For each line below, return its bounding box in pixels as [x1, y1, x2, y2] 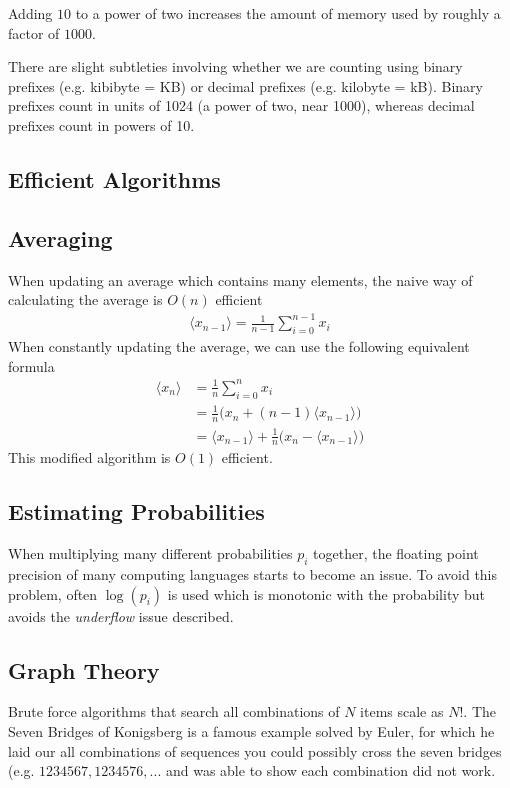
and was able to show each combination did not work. [165, 760, 496, 781]
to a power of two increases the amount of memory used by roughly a [75, 3, 501, 23]
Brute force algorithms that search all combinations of [8, 701, 340, 722]
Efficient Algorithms [8, 163, 221, 194]
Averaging [8, 222, 113, 253]
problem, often [8, 583, 98, 604]
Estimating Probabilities [8, 496, 265, 527]
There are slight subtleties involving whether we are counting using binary [8, 56, 463, 77]
